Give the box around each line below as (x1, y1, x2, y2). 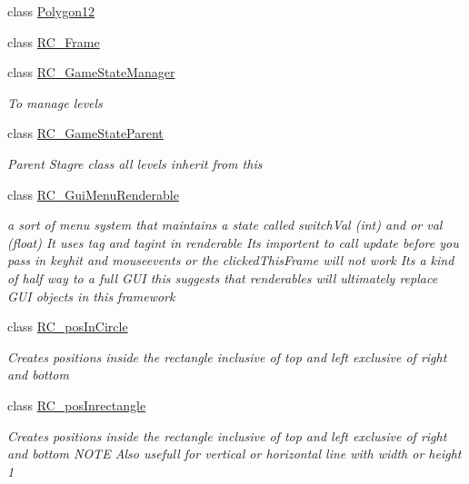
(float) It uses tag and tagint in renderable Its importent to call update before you (7, 232, 459, 252)
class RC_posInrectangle (7, 395, 146, 414)
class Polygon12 (7, 2, 95, 20)
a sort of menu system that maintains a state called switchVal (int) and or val (7, 215, 443, 234)
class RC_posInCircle (7, 317, 128, 336)
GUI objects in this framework (7, 286, 175, 305)
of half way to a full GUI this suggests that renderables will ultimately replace (7, 268, 438, 287)
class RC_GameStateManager (7, 63, 175, 82)
